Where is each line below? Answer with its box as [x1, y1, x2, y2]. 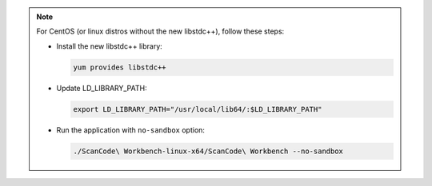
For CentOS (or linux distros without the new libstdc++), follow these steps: [36, 26, 285, 36]
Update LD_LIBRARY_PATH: [56, 83, 147, 93]
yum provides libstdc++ [73, 62, 167, 72]
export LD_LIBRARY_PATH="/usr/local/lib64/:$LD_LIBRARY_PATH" [73, 105, 322, 113]
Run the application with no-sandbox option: [56, 125, 206, 135]
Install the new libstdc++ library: [56, 41, 163, 51]
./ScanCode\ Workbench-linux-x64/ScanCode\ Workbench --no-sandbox [73, 146, 344, 156]
